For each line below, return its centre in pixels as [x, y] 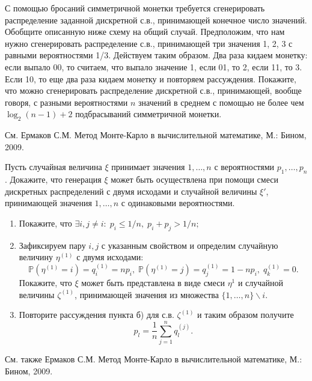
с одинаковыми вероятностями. [178, 203]
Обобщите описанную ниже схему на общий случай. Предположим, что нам [145, 32]
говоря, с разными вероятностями [66, 102]
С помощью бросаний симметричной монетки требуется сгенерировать [135, 8]
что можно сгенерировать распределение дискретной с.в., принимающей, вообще [153, 90]
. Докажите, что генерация [53, 179]
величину [36, 257]
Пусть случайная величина [54, 167]
